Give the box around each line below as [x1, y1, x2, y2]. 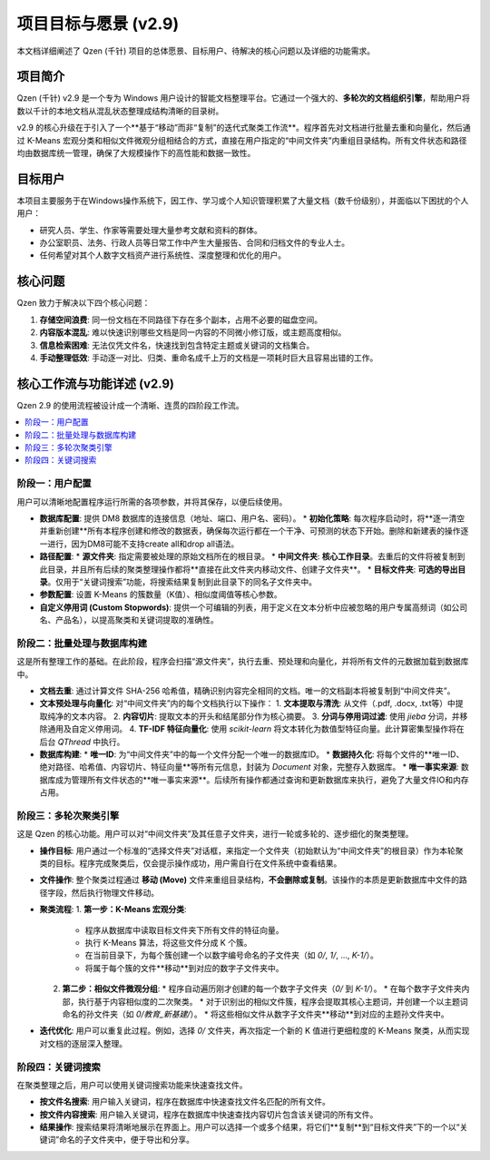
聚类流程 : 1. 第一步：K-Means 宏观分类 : [39, 904, 187, 915]
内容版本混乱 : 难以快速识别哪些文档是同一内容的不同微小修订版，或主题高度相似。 [39, 327, 347, 338]
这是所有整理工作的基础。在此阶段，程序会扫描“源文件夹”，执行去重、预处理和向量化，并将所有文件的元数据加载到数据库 [16, 656, 469, 667]
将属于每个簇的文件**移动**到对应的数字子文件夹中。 [84, 962, 285, 973]
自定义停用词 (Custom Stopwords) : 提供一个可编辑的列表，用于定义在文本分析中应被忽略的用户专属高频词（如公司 [39, 602, 468, 613]
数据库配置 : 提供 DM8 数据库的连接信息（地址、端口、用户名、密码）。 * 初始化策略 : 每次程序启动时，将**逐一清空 [39, 513, 465, 524]
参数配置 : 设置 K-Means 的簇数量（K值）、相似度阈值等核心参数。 [39, 589, 283, 600]
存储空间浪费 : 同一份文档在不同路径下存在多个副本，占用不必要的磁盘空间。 [39, 314, 322, 325]
